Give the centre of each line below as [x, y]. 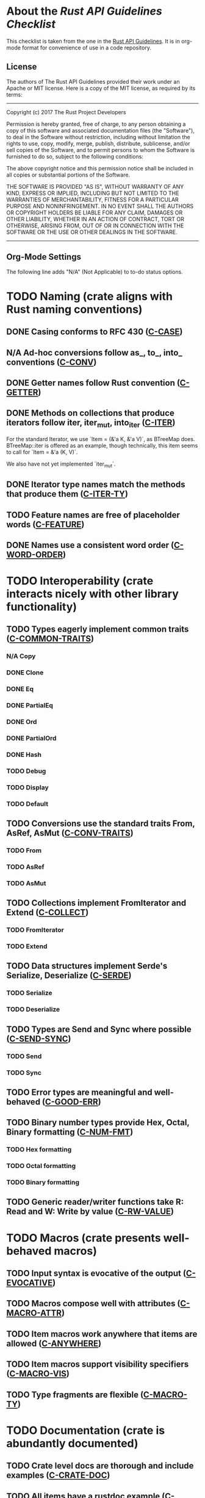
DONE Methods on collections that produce [91, 413]
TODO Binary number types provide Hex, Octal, [98, 1123]
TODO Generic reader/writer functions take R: [95, 1202]
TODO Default [27, 803]
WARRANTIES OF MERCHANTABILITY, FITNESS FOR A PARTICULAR [92, 199]
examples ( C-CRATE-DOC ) [58, 1476]
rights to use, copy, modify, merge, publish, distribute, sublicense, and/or [98, 143]
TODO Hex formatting [39, 1150]
